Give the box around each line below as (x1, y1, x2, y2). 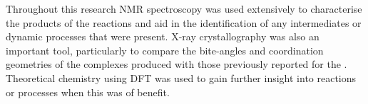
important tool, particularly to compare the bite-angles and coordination (6, 42, 324, 57)
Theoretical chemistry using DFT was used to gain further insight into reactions (6, 70, 357, 85)
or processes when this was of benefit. (6, 84, 170, 99)
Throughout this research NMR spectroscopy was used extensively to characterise (6, 1, 362, 16)
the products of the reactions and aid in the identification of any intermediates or (6, 15, 362, 30)
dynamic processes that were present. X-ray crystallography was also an (6, 29, 320, 44)
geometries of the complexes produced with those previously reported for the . (6, 57, 347, 71)
